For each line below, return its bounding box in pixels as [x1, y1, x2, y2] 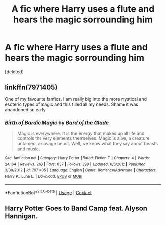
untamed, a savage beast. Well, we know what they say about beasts [17, 141, 158, 147]
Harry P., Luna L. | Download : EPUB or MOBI [5, 174, 83, 179]
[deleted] [5, 68, 24, 75]
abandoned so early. [5, 106, 47, 112]
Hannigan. [5, 212, 38, 220]
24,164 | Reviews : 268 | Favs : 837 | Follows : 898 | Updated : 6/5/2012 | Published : [5, 162, 147, 167]
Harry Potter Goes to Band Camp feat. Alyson [5, 204, 147, 212]
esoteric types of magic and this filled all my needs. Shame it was [5, 101, 138, 107]
